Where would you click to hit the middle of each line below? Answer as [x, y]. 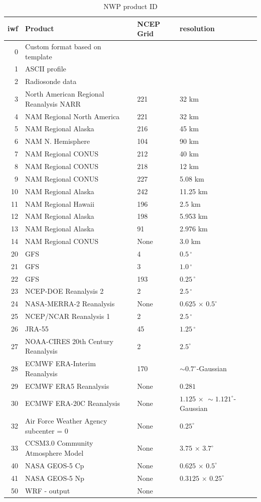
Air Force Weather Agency [66, 420]
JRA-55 [37, 328]
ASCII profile [46, 69]
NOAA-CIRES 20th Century [69, 341]
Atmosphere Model [54, 452]
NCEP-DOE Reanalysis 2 [64, 291]
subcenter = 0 [47, 430]
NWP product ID [130, 6]
